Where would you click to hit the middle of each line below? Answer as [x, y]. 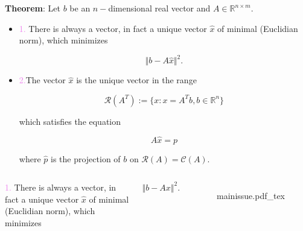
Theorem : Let [33, 8]
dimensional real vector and [159, 8]
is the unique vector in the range [136, 80]
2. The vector [42, 80]
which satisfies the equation [70, 121]
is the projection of [85, 158]
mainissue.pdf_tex [251, 196]
